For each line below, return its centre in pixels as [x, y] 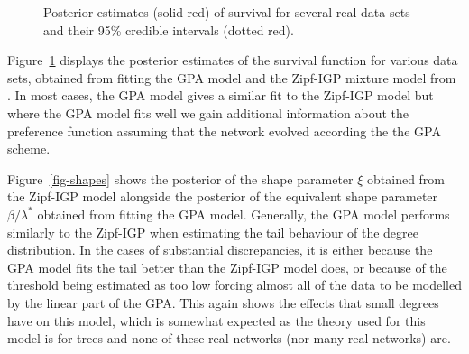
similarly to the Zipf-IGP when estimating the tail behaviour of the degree [213, 232]
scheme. [29, 149]
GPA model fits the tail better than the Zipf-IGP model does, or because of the [227, 267]
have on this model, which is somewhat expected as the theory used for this [216, 320]
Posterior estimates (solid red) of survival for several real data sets [227, 12]
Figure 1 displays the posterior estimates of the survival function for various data [233, 60]
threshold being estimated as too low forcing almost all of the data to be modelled [234, 285]
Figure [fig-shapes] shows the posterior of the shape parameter [180, 178]
